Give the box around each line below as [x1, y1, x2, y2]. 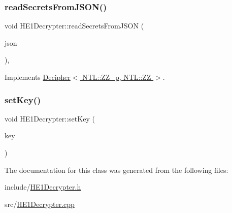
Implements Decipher [5, 72, 71, 82]
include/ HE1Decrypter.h [5, 181, 81, 192]
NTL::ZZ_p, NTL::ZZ [82, 72, 151, 82]
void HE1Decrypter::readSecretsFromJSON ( [5, 20, 144, 31]
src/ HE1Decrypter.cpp [5, 198, 75, 209]
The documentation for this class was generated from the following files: [5, 164, 228, 175]
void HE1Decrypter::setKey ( [5, 113, 95, 124]
